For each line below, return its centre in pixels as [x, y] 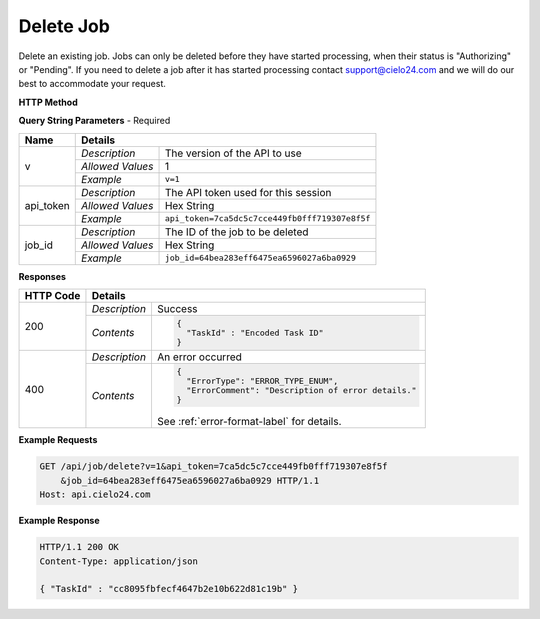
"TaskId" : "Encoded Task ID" [255, 332]
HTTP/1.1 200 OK [79, 547]
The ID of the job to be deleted [236, 232]
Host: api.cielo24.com [95, 494]
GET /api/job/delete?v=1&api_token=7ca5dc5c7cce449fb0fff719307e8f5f [213, 466]
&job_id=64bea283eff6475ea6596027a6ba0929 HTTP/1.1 [190, 480]
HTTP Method [48, 102]
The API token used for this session [248, 192]
